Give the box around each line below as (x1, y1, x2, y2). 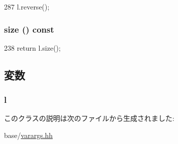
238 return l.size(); (4, 42, 61, 53)
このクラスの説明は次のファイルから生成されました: (4, 113, 174, 123)
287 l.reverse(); (4, 2, 50, 12)
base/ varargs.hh (4, 130, 53, 140)
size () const (4, 23, 54, 35)
